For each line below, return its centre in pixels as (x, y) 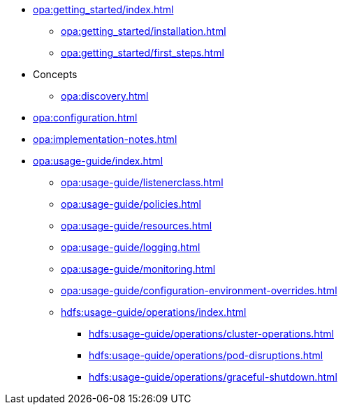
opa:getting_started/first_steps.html (143, 53)
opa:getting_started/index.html (103, 9)
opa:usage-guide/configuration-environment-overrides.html (199, 290)
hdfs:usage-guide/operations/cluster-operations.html (211, 334)
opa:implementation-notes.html (105, 139)
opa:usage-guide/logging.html (131, 247)
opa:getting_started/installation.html (144, 31)
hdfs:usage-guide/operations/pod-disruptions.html (206, 355)
